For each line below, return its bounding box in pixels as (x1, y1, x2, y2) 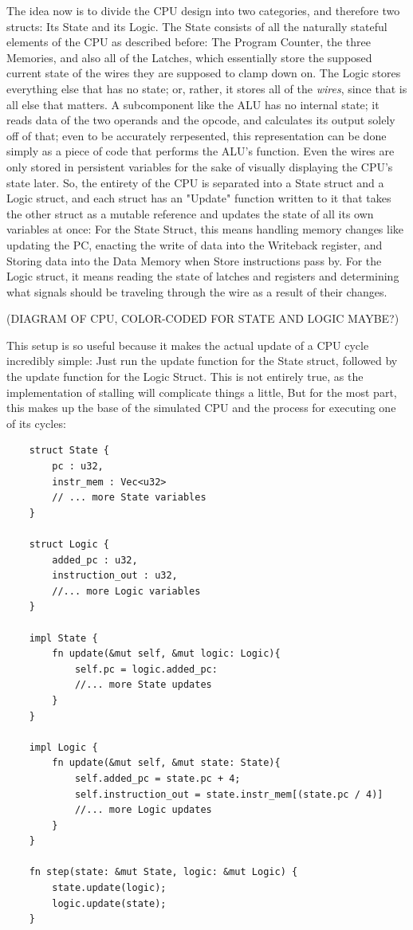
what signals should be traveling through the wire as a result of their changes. (6, 283, 387, 300)
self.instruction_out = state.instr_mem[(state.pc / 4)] (74, 788, 383, 800)
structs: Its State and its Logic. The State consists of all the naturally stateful (6, 18, 387, 34)
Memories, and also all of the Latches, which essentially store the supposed (6, 49, 372, 65)
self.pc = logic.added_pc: (74, 663, 218, 675)
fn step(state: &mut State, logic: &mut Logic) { (29, 866, 298, 878)
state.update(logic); (52, 882, 167, 894)
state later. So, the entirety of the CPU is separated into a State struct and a (6, 174, 384, 190)
